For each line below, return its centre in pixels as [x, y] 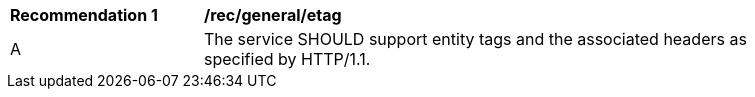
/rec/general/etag [273, 15]
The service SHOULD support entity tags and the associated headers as [475, 39]
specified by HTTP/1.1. [287, 59]
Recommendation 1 [84, 15]
